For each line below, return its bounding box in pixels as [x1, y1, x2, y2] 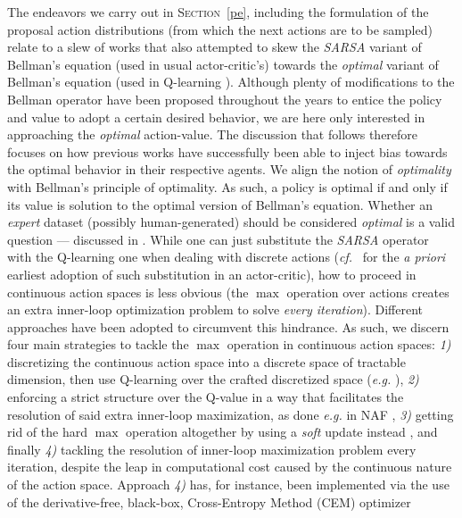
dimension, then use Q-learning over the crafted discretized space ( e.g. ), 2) [7, 370, 419, 388]
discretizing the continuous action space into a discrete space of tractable [7, 352, 406, 371]
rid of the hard [7, 422, 87, 441]
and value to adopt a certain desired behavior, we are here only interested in [7, 107, 425, 126]
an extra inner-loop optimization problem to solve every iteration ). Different [7, 300, 424, 319]
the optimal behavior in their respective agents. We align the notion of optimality [7, 160, 451, 179]
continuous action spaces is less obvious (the [7, 282, 249, 301]
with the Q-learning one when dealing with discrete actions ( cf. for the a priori [7, 247, 446, 266]
